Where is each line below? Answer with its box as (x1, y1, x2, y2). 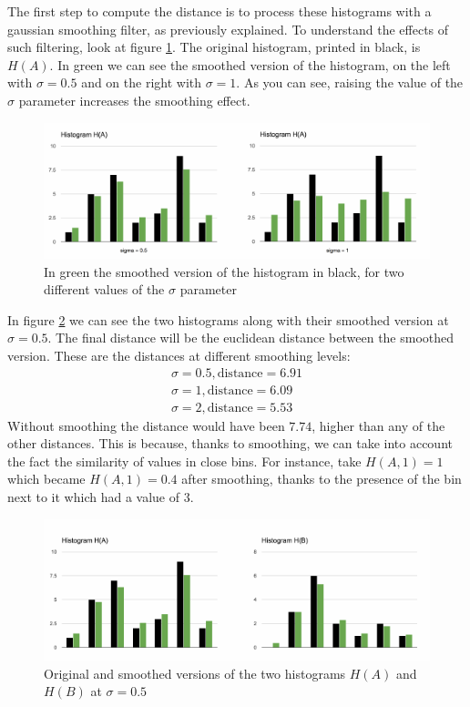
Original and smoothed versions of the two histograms (44, 663, 346, 682)
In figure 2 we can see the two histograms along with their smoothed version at (7, 310, 449, 329)
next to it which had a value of (7, 487, 179, 506)
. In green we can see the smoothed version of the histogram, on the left (49, 55, 451, 74)
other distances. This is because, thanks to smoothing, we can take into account (7, 434, 453, 453)
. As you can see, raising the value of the (236, 73, 464, 92)
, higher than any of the (312, 415, 445, 435)
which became (7, 469, 86, 488)
